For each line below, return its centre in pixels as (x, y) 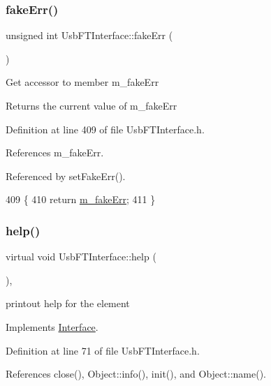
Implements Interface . (52, 326)
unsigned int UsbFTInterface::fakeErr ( (89, 35)
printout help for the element (68, 303)
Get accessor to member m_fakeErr (82, 82)
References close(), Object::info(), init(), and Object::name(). (136, 374)
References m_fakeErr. (55, 153)
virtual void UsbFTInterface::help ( (81, 257)
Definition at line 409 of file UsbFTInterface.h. (105, 129)
